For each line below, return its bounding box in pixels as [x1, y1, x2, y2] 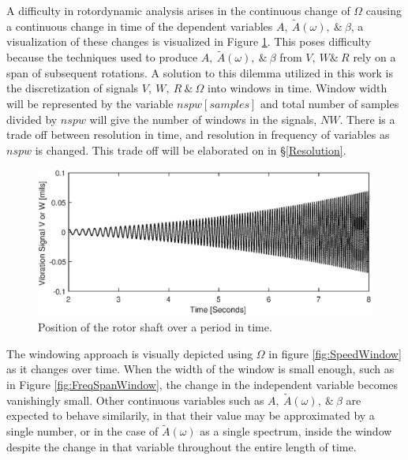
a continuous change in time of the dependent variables [6, 17, 273, 34]
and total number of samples [260, 95, 399, 111]
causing [365, 2, 402, 18]
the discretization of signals [6, 80, 139, 96]
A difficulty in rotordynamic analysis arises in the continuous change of [6, 2, 350, 18]
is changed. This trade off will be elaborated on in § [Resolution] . [35, 141, 346, 158]
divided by [6, 110, 58, 127]
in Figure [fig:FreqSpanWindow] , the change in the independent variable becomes [6, 376, 399, 393]
